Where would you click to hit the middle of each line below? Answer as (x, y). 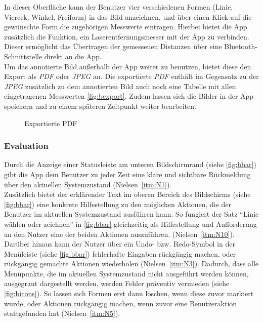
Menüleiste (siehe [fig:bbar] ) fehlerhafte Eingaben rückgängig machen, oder (120, 253)
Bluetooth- (241, 46)
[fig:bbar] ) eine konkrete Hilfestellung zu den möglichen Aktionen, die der (118, 204)
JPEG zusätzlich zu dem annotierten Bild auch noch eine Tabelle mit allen (120, 86)
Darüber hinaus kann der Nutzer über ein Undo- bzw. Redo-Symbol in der (120, 244)
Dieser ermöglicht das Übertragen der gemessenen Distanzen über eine (113, 46)
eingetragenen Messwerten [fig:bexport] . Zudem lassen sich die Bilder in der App (129, 96)
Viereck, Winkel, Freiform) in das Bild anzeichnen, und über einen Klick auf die (128, 16)
